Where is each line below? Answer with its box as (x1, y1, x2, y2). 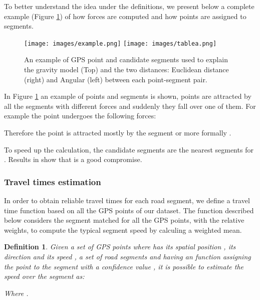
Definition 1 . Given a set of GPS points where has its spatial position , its (4, 241, 236, 252)
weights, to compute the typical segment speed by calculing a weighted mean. (4, 224, 242, 235)
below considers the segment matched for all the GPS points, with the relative (4, 215, 244, 225)
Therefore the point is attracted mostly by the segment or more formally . (4, 127, 231, 137)
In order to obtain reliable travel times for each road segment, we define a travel (4, 195, 250, 205)
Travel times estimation (4, 175, 101, 188)
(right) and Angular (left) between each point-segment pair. (24, 74, 207, 84)
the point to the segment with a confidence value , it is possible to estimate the (4, 261, 244, 271)
